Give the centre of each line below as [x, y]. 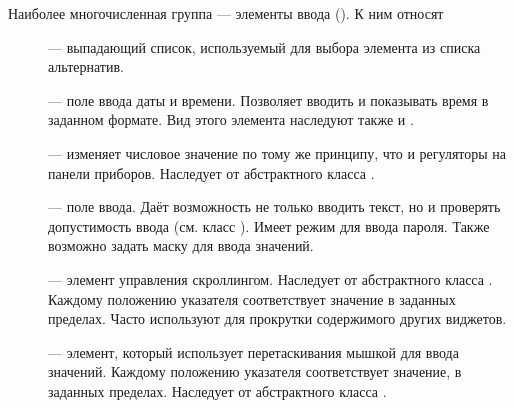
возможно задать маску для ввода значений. [181, 245]
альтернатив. [86, 66]
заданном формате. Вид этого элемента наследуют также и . [231, 119]
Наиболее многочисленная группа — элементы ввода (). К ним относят [226, 13]
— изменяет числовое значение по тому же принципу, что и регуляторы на [277, 152]
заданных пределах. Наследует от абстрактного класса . [217, 390]
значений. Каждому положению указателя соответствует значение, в [255, 371]
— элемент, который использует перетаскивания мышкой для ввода [253, 351]
